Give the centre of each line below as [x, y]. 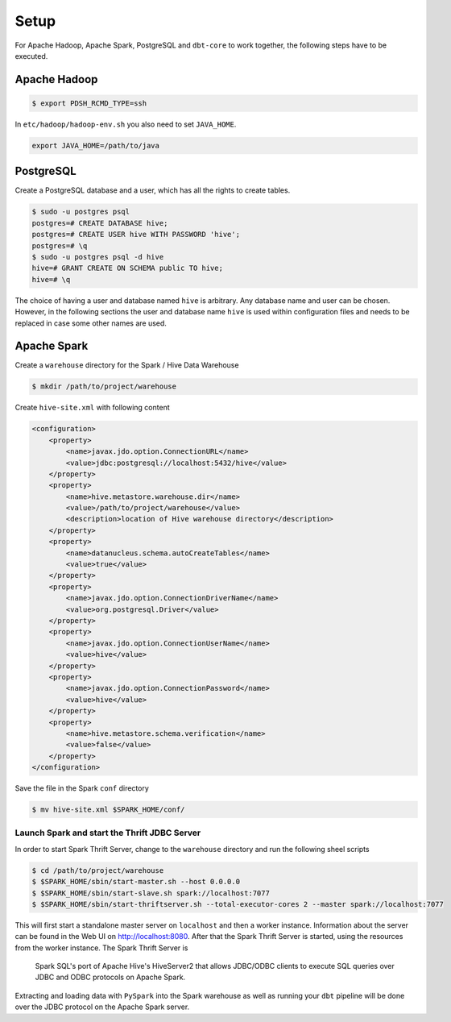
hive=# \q [51, 279]
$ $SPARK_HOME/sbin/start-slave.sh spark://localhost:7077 [151, 893]
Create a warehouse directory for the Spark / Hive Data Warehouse [127, 365]
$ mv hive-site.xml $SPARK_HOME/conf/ [108, 810]
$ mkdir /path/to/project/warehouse [104, 386]
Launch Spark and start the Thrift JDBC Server [108, 833]
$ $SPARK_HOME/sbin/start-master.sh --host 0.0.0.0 [136, 882]
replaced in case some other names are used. [91, 323]
